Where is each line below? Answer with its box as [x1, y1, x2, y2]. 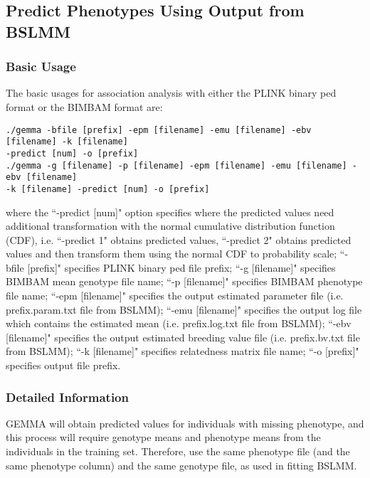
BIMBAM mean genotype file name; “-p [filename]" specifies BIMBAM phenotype [6, 274, 363, 289]
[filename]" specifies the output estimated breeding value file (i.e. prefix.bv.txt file [6, 329, 360, 344]
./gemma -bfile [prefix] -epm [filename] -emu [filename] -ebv [6, 124, 312, 135]
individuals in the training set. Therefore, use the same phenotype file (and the [6, 444, 350, 459]
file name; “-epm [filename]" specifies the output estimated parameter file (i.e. [6, 288, 344, 303]
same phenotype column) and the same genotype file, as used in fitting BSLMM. [6, 457, 357, 472]
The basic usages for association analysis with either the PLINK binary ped [6, 85, 337, 100]
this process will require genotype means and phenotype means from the [6, 430, 321, 445]
